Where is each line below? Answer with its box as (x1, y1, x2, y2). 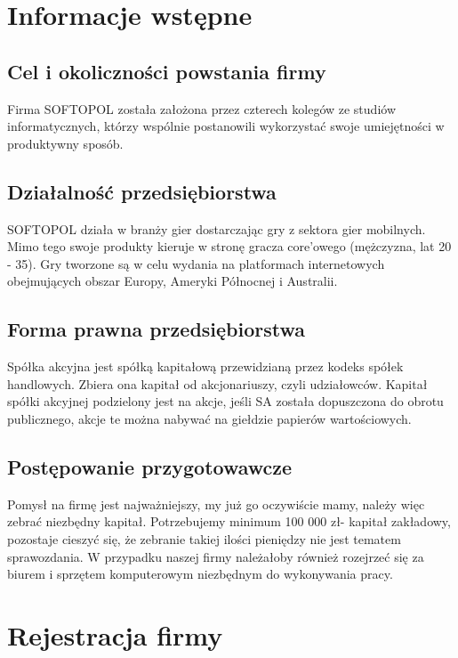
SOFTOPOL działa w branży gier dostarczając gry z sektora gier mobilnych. (7, 219, 426, 238)
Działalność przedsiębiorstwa (7, 177, 277, 205)
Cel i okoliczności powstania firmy (7, 57, 326, 85)
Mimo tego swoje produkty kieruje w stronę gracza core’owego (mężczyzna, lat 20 (7, 237, 452, 256)
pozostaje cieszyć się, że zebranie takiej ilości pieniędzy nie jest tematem (7, 529, 401, 548)
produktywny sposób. (7, 134, 124, 152)
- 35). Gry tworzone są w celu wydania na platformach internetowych (7, 254, 385, 272)
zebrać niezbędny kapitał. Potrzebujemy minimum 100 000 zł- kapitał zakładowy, (7, 512, 451, 531)
